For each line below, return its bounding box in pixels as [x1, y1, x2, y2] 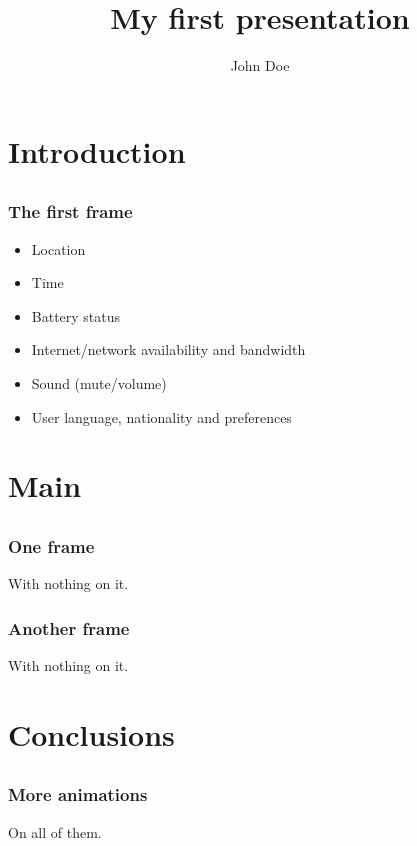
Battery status [31, 305, 121, 326]
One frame [8, 533, 95, 558]
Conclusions [8, 713, 175, 754]
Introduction [8, 130, 186, 171]
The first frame [8, 199, 133, 224]
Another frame [8, 615, 130, 640]
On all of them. [8, 821, 102, 842]
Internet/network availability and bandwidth [31, 339, 306, 360]
